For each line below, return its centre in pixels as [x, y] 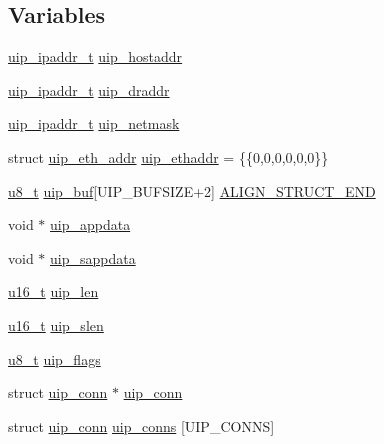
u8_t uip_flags [54, 358]
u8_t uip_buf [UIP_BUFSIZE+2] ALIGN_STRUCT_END [192, 190]
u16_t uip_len [53, 291]
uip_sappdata [93, 257]
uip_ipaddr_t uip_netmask [94, 123]
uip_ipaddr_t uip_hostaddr [95, 56]
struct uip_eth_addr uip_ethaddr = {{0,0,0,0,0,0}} [168, 156]
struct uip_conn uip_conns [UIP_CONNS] [141, 425]
